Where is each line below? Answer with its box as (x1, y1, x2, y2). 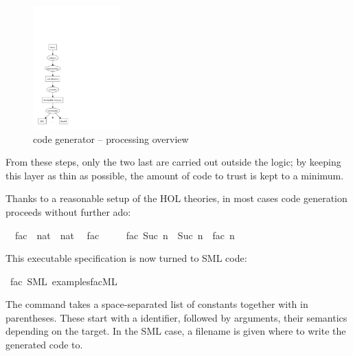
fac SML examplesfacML (10, 274, 117, 288)
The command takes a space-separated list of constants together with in (5, 297, 308, 311)
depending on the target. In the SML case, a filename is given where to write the (5, 324, 346, 338)
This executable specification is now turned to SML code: (5, 251, 247, 265)
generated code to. (5, 337, 83, 352)
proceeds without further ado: (5, 204, 131, 219)
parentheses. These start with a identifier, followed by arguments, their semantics (5, 310, 348, 324)
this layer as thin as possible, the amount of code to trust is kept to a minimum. (5, 168, 344, 182)
